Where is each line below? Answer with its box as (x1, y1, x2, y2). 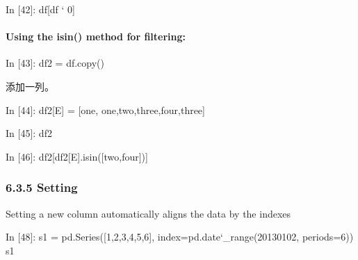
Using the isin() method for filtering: (6, 29, 186, 44)
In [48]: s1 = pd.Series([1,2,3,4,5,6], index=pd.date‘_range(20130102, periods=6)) (6, 229, 354, 244)
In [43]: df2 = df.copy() (6, 56, 104, 70)
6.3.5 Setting (6, 179, 78, 196)
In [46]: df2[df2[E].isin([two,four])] (6, 149, 148, 163)
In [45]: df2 (6, 126, 52, 140)
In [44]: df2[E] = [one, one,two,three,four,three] (6, 102, 205, 117)
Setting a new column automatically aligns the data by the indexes (6, 206, 291, 220)
